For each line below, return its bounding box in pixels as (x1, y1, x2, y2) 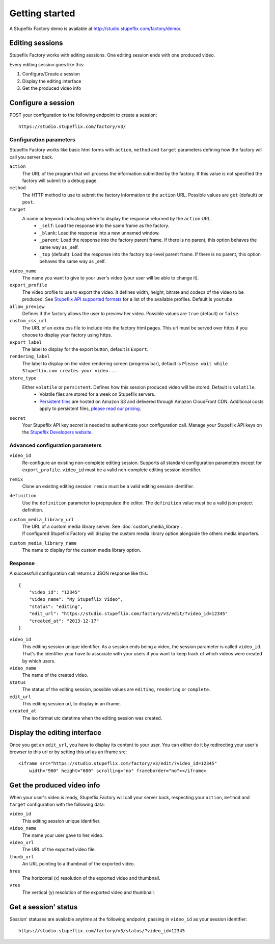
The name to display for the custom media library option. (22, 547, 142, 553)
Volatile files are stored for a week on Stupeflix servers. (39, 391, 155, 397)
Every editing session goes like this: (9, 61, 85, 67)
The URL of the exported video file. (22, 847, 96, 853)
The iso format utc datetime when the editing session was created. (22, 715, 162, 721)
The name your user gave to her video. (22, 832, 104, 838)
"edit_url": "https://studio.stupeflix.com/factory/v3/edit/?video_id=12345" (29, 611, 228, 617)
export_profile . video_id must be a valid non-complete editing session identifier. (22, 467, 202, 473)
